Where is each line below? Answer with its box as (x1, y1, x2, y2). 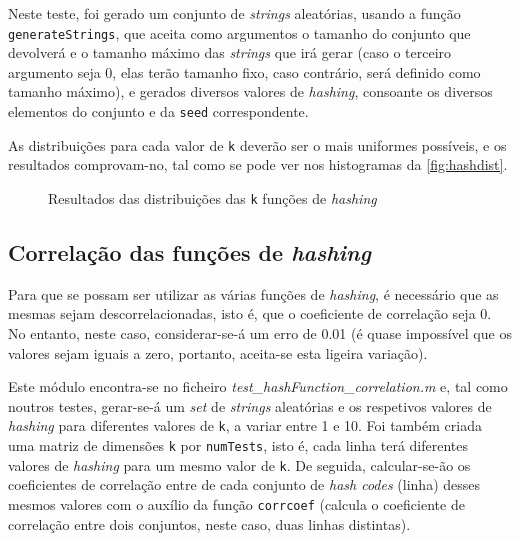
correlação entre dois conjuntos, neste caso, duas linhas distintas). (8, 513, 411, 534)
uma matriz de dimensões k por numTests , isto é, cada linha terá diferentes (8, 435, 469, 456)
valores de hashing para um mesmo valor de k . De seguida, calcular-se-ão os (8, 454, 471, 475)
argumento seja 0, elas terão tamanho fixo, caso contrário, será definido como (8, 61, 481, 82)
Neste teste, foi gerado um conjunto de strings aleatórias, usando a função (8, 3, 461, 23)
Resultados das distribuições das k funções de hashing (48, 187, 377, 208)
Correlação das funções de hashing (8, 236, 371, 267)
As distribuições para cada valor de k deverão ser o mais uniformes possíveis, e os (8, 134, 507, 155)
